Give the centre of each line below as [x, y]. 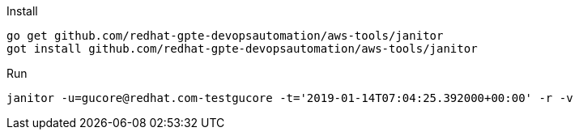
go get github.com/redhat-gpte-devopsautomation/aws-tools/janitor [225, 36]
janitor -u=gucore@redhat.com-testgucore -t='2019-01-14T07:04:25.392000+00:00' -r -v [290, 98]
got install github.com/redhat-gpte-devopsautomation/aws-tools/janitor [242, 49]
